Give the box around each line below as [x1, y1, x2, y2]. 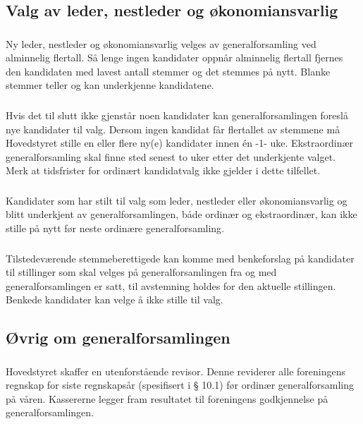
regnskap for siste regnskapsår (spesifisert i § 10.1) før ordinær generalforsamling [6, 377, 354, 392]
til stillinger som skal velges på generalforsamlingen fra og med [6, 265, 277, 279]
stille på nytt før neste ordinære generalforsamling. [6, 221, 225, 236]
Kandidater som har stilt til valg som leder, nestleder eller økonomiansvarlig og [6, 193, 347, 207]
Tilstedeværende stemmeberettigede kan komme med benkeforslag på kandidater [6, 250, 355, 265]
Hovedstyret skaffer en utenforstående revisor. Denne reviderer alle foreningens [6, 363, 345, 378]
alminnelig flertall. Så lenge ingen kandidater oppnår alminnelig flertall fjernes [6, 50, 343, 65]
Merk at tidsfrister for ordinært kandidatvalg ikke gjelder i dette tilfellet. [6, 163, 321, 178]
